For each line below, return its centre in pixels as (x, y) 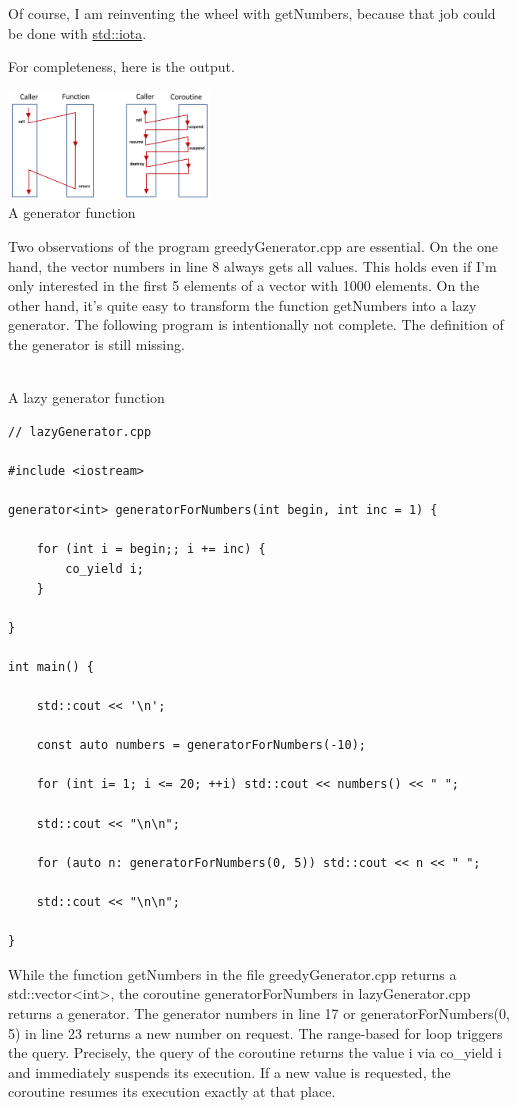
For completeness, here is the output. (121, 66)
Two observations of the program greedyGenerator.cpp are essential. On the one (253, 246)
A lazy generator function (86, 397)
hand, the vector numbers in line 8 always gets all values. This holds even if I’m (252, 265)
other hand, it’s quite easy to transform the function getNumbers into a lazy (242, 304)
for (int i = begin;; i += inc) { (151, 549)
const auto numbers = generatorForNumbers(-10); (201, 745)
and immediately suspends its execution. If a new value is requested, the (229, 1071)
